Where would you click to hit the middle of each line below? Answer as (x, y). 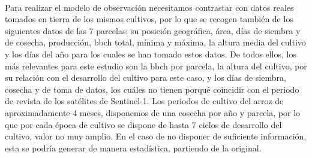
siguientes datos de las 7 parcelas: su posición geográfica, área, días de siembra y (153, 30)
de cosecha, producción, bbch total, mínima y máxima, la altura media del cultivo (155, 42)
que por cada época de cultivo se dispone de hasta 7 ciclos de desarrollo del (143, 124)
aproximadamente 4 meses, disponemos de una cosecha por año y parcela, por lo (153, 112)
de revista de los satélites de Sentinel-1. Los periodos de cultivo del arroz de (144, 101)
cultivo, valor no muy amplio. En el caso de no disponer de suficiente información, (156, 136)
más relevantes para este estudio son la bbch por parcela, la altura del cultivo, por (156, 66)
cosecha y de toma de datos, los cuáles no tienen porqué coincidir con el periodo (152, 89)
